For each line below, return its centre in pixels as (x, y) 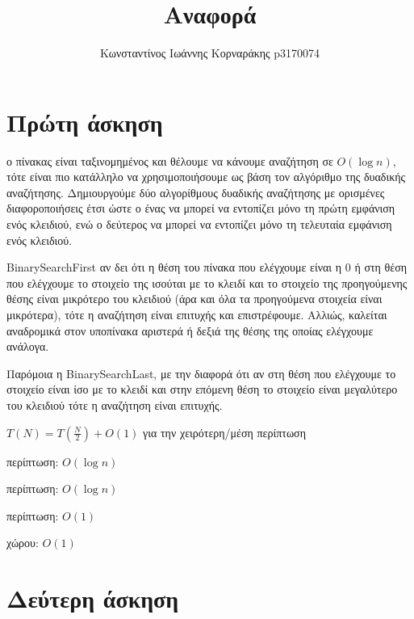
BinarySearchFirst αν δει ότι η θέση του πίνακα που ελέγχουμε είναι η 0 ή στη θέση (207, 267)
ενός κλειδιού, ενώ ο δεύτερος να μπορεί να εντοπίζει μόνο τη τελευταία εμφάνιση (199, 224)
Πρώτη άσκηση (85, 122)
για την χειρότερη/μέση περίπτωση (224, 432)
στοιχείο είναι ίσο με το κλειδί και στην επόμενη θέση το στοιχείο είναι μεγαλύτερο (202, 389)
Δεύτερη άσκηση (93, 598)
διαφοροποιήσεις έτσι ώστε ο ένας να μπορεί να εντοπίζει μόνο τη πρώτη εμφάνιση (201, 208)
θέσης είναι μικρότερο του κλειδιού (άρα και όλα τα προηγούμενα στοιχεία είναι (194, 299)
